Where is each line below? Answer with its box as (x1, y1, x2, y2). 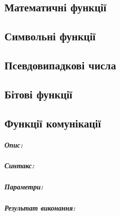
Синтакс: (4, 160, 35, 171)
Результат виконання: (4, 203, 76, 213)
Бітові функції (4, 86, 73, 101)
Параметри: (4, 182, 43, 192)
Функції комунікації (4, 115, 101, 130)
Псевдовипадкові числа (4, 57, 116, 72)
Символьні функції (4, 29, 96, 44)
